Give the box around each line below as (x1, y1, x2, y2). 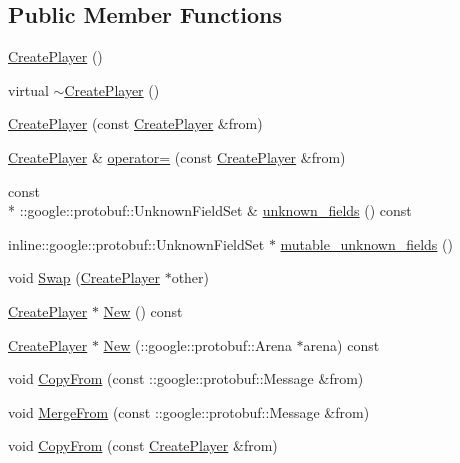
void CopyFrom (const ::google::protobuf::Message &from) (8, 368, 364, 389)
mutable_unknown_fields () (280, 233, 453, 254)
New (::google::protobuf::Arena (103, 334, 292, 355)
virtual (8, 79, 49, 100)
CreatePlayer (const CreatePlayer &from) (8, 113, 263, 134)
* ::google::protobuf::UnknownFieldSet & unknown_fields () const (8, 200, 412, 221)
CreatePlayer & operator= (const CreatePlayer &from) (8, 146, 346, 167)
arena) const (303, 334, 380, 355)
